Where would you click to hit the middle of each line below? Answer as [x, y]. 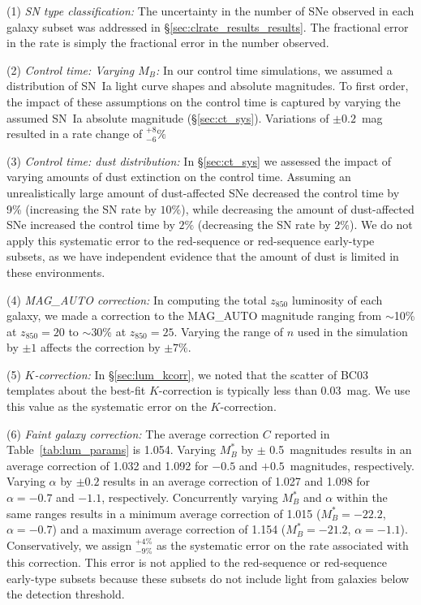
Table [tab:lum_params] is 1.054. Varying [112, 449]
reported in [302, 433]
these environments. [56, 272]
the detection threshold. [66, 594]
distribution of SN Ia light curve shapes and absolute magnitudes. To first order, [208, 86]
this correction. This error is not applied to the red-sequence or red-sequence [197, 562]
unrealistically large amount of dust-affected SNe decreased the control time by [203, 192]
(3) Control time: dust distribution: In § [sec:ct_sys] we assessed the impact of [199, 160]
